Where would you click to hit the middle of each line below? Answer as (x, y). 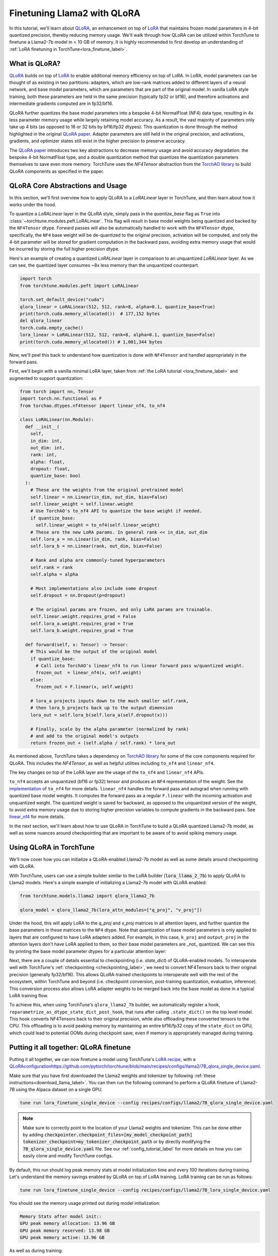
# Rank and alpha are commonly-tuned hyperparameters (98, 560)
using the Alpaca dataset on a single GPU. (59, 1090)
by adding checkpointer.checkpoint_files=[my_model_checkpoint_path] (108, 1135)
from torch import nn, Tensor (57, 391)
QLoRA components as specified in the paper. (57, 171)
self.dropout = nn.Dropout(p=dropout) (78, 596)
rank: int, (44, 455)
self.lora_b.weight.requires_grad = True (82, 631)
